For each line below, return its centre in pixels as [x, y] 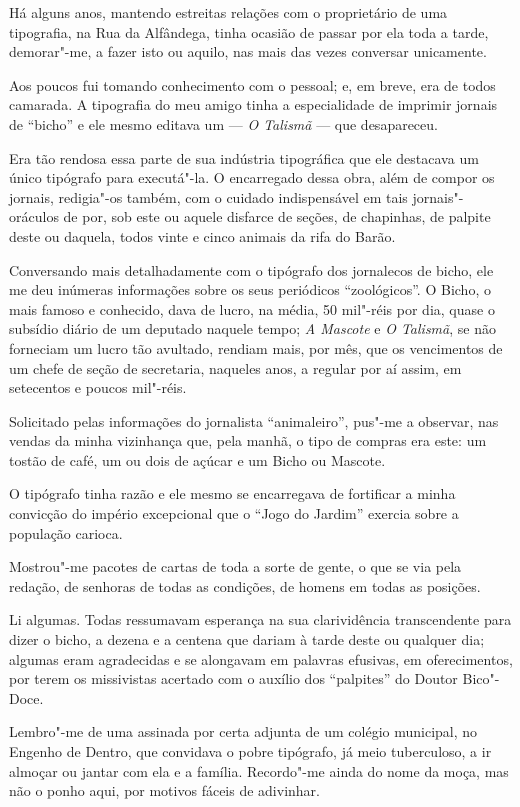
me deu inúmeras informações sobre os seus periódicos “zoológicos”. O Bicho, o [250, 289]
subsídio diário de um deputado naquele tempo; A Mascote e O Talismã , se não [252, 328]
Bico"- [481, 678]
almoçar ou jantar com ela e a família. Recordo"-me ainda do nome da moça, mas [259, 770]
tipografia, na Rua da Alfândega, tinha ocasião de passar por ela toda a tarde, [249, 31]
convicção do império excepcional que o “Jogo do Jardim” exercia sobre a [234, 513]
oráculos [34, 216]
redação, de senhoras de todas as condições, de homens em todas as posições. [245, 585]
